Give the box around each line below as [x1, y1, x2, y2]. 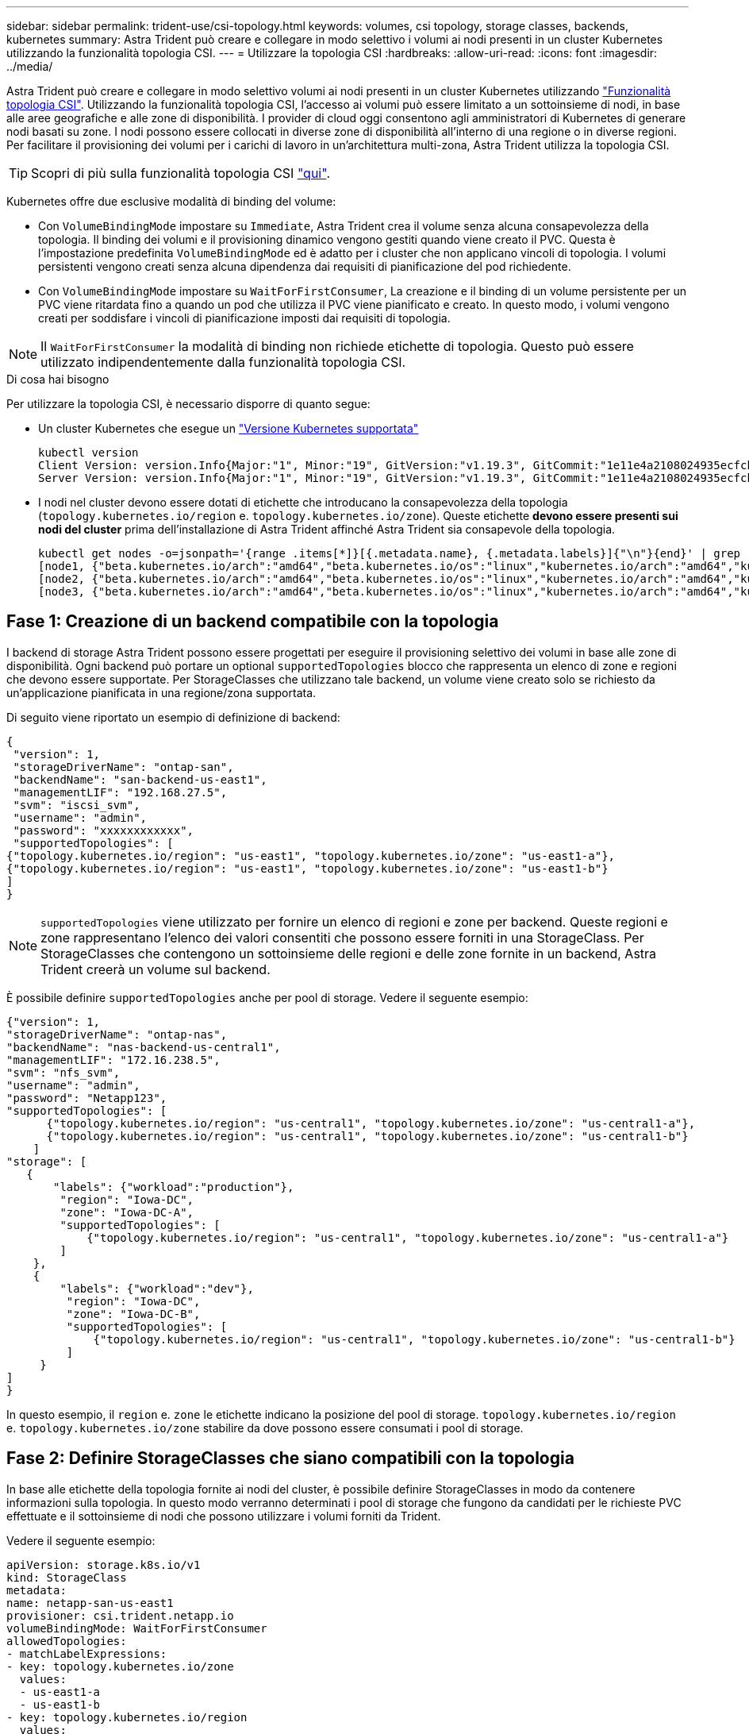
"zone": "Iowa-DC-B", [66, 1307, 201, 1320]
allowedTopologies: [6, 1634, 127, 1647]
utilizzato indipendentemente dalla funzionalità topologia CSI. [40, 354, 406, 370]
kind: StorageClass [6, 1570, 127, 1584]
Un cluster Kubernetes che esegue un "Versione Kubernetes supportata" [38, 422, 419, 435]
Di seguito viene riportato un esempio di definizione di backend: [6, 710, 340, 724]
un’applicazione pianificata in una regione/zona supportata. [6, 685, 317, 699]
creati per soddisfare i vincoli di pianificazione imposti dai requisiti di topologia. [38, 311, 451, 325]
